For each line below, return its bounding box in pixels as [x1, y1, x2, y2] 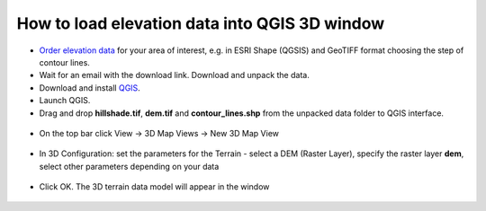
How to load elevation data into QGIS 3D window [16, 13, 385, 33]
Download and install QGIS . [39, 82, 141, 93]
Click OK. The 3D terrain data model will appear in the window [39, 181, 270, 192]
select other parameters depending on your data [39, 161, 220, 171]
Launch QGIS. [39, 95, 91, 106]
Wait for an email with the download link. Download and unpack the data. [39, 70, 310, 81]
